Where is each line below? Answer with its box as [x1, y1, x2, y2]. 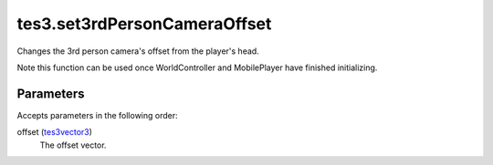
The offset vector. [39, 139, 107, 150]
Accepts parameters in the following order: [16, 109, 178, 120]
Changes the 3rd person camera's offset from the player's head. [16, 46, 259, 57]
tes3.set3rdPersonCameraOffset [16, 14, 272, 34]
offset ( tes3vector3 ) [16, 127, 93, 138]
